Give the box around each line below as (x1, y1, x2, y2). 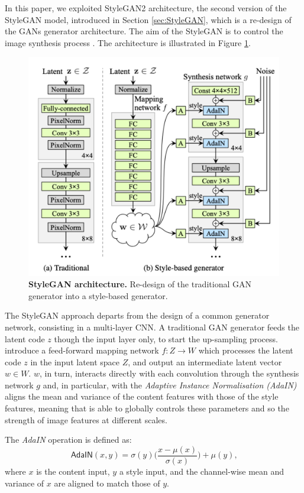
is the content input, (36, 465, 110, 477)
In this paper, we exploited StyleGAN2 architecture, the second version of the (5, 2, 287, 14)
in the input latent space (30, 355, 120, 368)
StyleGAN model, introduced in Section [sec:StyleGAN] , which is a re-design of (5, 13, 292, 25)
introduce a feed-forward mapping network (5, 344, 159, 356)
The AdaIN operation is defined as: (5, 433, 132, 446)
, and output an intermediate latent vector (128, 355, 282, 368)
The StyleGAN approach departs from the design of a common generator (5, 309, 270, 322)
